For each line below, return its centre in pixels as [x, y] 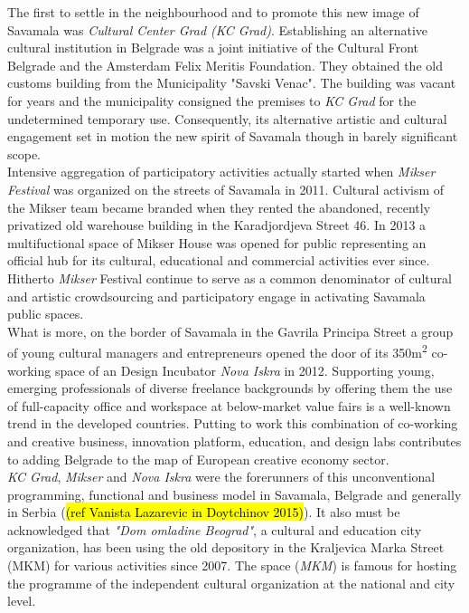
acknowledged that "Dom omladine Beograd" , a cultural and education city [215, 529]
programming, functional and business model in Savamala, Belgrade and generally [234, 494]
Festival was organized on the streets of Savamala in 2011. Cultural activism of [226, 189]
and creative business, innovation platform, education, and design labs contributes [234, 441]
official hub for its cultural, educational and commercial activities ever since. [219, 260]
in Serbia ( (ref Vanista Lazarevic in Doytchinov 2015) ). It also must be [204, 512]
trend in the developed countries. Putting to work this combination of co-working [233, 423]
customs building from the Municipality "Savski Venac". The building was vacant [232, 83]
